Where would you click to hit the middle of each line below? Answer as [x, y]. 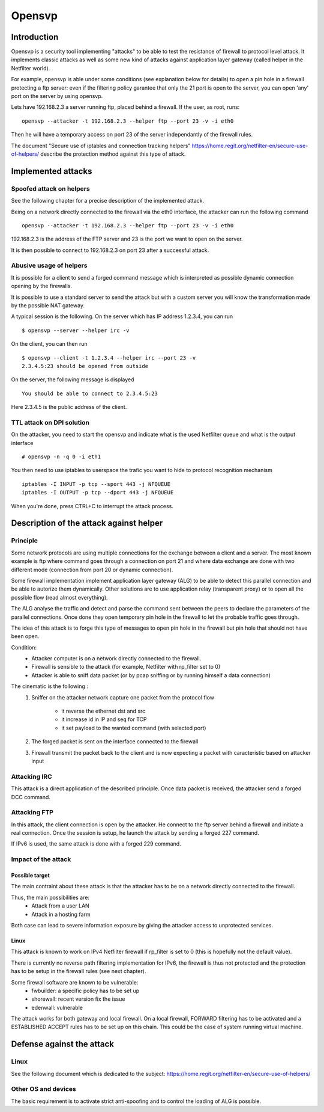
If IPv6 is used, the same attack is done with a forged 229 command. [96, 844]
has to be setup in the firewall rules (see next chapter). [79, 971]
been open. [25, 636]
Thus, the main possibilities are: [50, 897]
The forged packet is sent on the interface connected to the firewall [115, 742]
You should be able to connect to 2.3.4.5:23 [90, 393]
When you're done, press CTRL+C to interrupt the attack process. [92, 506]
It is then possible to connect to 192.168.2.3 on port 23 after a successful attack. [110, 250]
